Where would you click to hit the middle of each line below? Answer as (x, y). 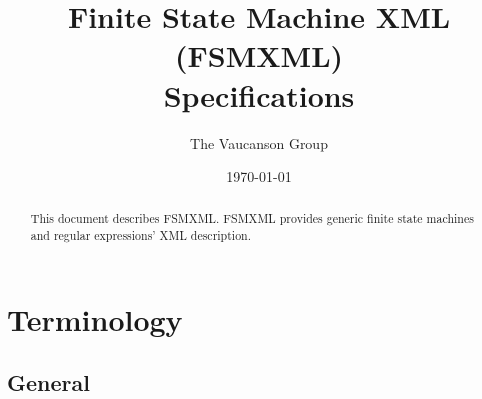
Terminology (95, 318)
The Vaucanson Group (259, 142)
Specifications (259, 94)
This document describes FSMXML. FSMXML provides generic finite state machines (252, 218)
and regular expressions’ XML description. (141, 235)
